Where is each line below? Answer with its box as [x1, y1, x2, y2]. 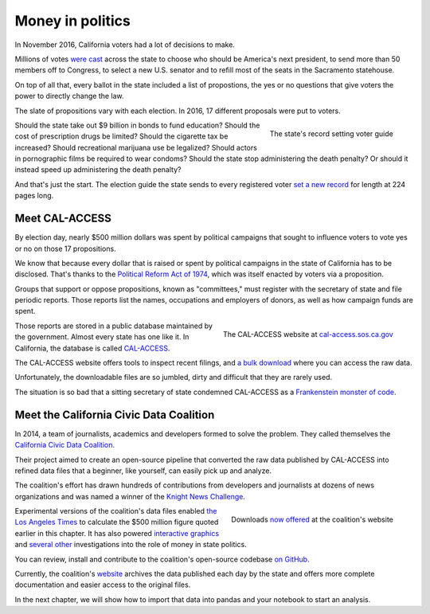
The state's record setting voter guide [269, 128, 393, 139]
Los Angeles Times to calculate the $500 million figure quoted [14, 518, 219, 527]
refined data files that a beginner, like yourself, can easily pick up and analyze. [14, 466, 272, 475]
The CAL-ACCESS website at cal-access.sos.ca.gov [223, 329, 393, 338]
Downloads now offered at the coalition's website [231, 514, 393, 524]
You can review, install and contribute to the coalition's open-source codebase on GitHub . [14, 554, 310, 564]
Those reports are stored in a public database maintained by [14, 321, 213, 330]
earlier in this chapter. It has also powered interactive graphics [14, 528, 219, 538]
